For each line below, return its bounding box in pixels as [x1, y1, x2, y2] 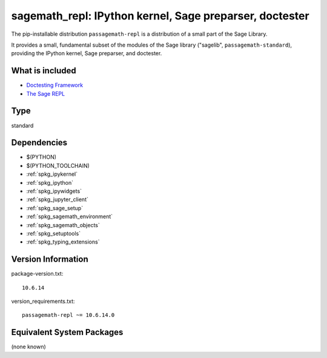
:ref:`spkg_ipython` [26, 179, 74, 186]
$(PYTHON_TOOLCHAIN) [26, 162, 90, 169]
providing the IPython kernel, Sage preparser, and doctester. [11, 50, 162, 57]
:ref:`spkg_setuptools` [26, 230, 81, 237]
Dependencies [11, 138, 68, 148]
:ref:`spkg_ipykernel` [26, 170, 78, 178]
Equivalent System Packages [11, 327, 124, 337]
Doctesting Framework [26, 82, 84, 89]
